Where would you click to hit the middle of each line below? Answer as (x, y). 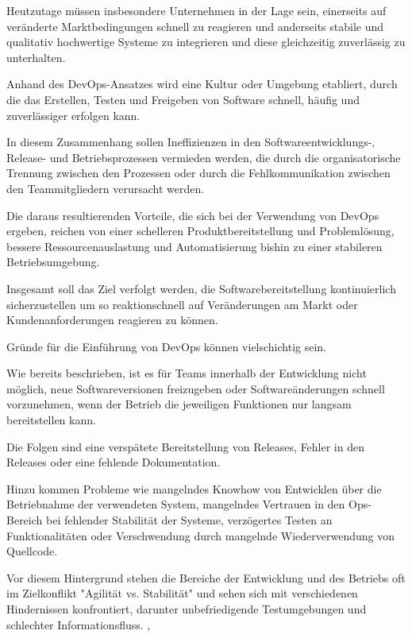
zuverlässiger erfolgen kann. (73, 115)
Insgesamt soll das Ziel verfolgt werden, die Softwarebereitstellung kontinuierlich (201, 288)
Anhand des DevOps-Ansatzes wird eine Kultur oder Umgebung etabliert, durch (202, 84)
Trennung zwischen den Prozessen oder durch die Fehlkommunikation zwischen (198, 173)
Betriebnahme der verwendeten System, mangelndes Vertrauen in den (176, 504)
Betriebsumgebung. (53, 262)
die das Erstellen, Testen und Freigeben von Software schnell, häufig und (183, 99)
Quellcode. (32, 551)
